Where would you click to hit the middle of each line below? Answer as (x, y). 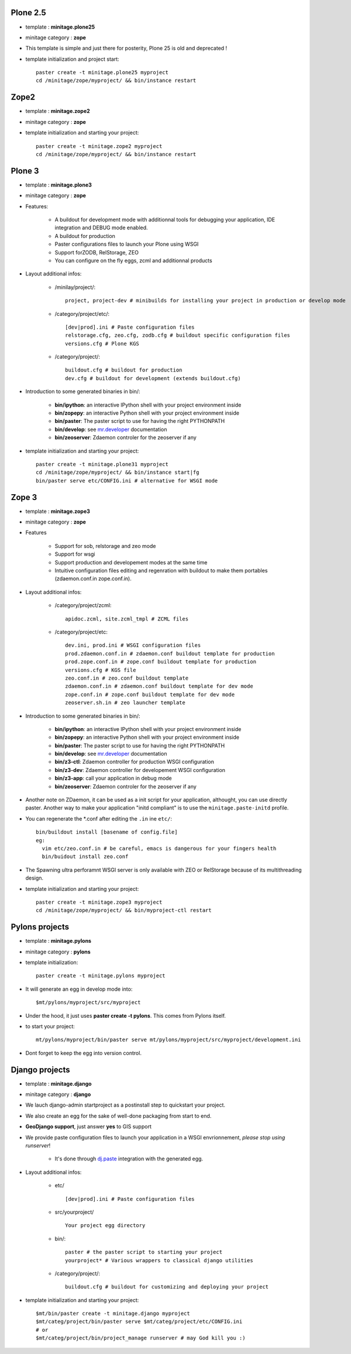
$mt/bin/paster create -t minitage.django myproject (113, 1314)
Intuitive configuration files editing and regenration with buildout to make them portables (161, 571)
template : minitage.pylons (58, 941)
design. (35, 878)
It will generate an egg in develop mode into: (79, 989)
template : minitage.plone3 (58, 185)
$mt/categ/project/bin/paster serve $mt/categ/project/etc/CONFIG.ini (139, 1322)
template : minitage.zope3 (58, 511)
